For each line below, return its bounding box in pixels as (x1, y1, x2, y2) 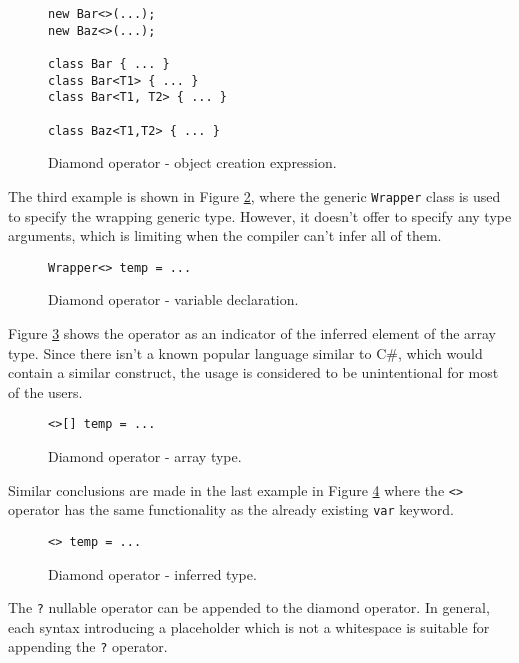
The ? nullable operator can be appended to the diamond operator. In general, (8, 597, 490, 618)
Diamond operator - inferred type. (48, 563, 257, 584)
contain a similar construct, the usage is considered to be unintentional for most (8, 362, 499, 383)
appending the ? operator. (8, 636, 168, 657)
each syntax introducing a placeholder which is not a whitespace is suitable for (8, 616, 490, 637)
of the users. (8, 381, 83, 402)
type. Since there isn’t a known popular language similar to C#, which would (8, 342, 483, 363)
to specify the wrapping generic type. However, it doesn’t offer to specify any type (8, 205, 512, 226)
